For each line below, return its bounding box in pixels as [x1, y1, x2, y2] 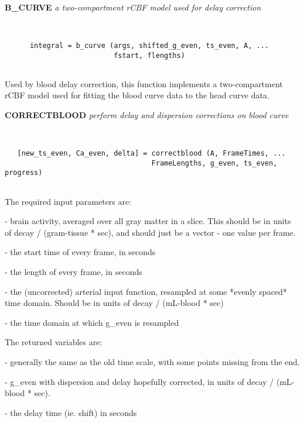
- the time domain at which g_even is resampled [5, 316, 179, 328]
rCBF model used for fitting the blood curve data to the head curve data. [5, 89, 269, 101]
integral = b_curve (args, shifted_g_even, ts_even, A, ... [29, 41, 269, 50]
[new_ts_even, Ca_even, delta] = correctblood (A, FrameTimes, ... [17, 149, 286, 157]
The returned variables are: [5, 336, 103, 348]
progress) [5, 168, 43, 177]
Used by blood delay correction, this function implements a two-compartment [5, 77, 283, 90]
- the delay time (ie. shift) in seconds [5, 406, 137, 418]
